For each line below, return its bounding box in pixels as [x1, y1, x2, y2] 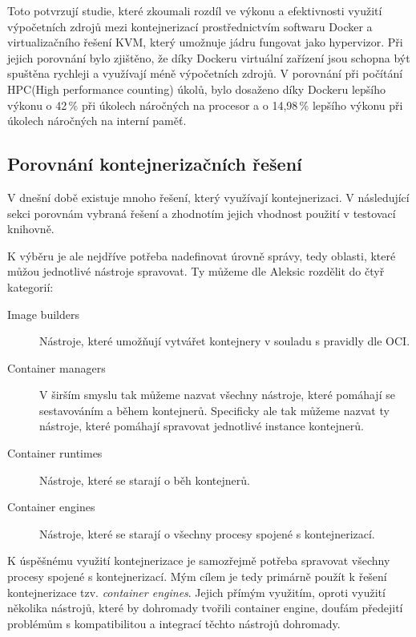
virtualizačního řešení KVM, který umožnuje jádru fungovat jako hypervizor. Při [7, 34, 403, 50]
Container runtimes [7, 445, 103, 462]
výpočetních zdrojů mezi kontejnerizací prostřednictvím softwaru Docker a [7, 18, 373, 34]
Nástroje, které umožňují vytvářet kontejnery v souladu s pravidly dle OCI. [39, 333, 410, 349]
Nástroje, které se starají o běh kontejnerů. [39, 471, 250, 488]
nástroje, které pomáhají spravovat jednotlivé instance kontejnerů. [39, 417, 364, 434]
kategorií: [7, 278, 54, 295]
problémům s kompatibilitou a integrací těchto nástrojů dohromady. [7, 615, 341, 631]
